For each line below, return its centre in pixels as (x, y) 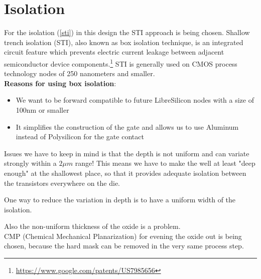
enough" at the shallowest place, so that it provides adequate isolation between (125, 173)
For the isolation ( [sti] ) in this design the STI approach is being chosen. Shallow (127, 32)
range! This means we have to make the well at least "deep (165, 163)
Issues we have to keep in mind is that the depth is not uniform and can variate (127, 153)
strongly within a (30, 163)
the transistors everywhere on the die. (62, 183)
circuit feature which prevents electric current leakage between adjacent (114, 52)
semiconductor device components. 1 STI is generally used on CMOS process (121, 63)
